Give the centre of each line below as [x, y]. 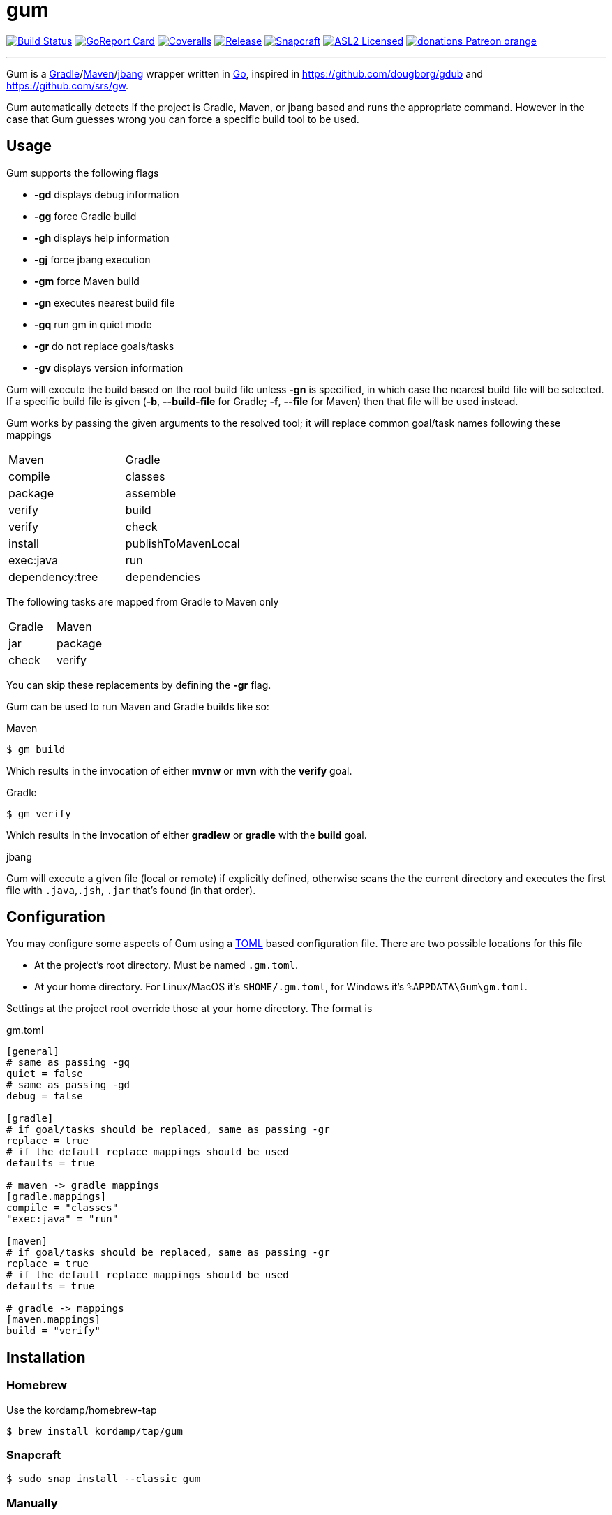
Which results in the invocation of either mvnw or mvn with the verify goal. [179, 770]
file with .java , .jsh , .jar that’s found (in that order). [131, 890]
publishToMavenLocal [182, 543]
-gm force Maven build [87, 281]
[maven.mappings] [53, 1320]
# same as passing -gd [68, 1085]
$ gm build [36, 749]
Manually [32, 1503]
